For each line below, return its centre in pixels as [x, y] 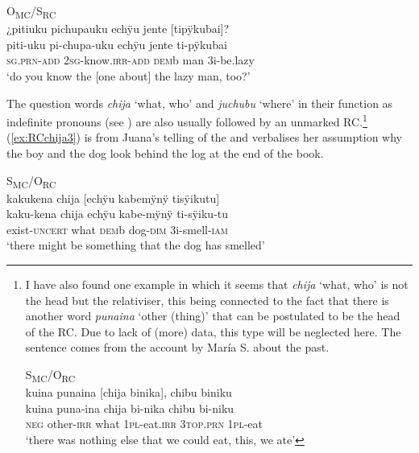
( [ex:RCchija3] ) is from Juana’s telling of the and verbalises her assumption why [204, 137]
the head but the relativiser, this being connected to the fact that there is [207, 300]
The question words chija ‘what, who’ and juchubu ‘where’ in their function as [200, 103]
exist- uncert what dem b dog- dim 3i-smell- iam [117, 229]
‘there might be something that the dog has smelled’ [136, 245]
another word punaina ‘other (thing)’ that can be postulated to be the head [213, 316]
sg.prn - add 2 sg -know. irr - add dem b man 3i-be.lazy [131, 60]
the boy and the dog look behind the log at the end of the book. [165, 152]
